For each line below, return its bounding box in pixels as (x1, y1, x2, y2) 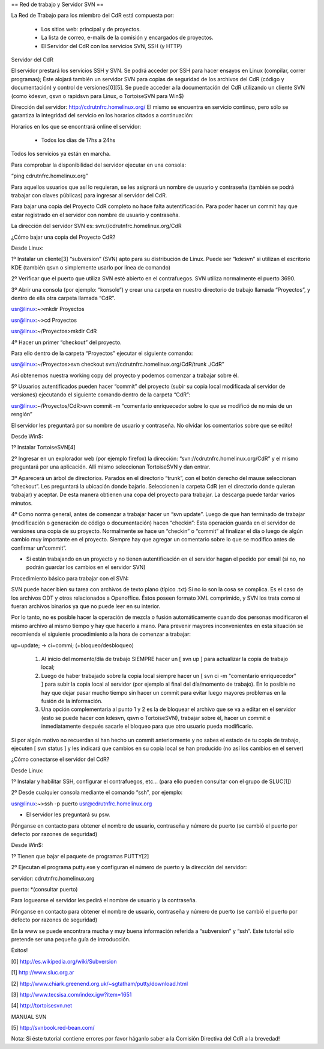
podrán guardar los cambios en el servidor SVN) (26, 564, 146, 571)
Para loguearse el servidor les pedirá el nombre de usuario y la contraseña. (11, 897, 197, 904)
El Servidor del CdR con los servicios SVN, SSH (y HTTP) (41, 42, 182, 49)
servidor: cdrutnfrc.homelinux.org (11, 875, 95, 882)
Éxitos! (11, 947, 28, 954)
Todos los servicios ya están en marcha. (11, 150, 111, 158)
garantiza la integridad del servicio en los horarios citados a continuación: (11, 112, 194, 119)
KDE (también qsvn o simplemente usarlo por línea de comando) (11, 263, 171, 271)
